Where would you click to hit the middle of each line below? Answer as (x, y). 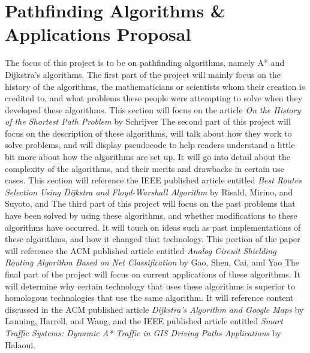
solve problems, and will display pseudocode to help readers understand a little (150, 145)
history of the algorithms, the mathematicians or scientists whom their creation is (155, 86)
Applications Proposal (98, 34)
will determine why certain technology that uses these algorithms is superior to (150, 286)
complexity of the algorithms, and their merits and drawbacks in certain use (145, 168)
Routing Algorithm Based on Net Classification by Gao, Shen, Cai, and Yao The (152, 262)
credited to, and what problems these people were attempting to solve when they (154, 98)
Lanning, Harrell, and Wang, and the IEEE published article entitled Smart (144, 321)
